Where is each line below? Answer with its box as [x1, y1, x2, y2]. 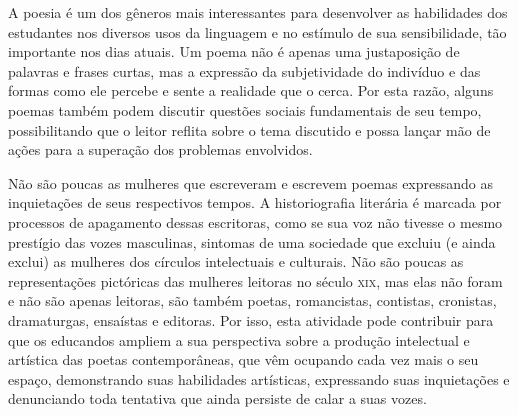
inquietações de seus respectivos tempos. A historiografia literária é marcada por [8, 192, 502, 213]
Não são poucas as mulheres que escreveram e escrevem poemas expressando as [8, 172, 493, 193]
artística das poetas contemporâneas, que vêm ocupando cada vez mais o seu [8, 349, 479, 370]
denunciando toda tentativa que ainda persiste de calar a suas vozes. [8, 388, 427, 409]
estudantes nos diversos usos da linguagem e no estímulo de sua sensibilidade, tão [8, 21, 507, 42]
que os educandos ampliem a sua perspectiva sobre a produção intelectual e [8, 329, 470, 350]
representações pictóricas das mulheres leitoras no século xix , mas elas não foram [8, 270, 503, 291]
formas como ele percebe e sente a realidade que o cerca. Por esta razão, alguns [8, 80, 494, 101]
